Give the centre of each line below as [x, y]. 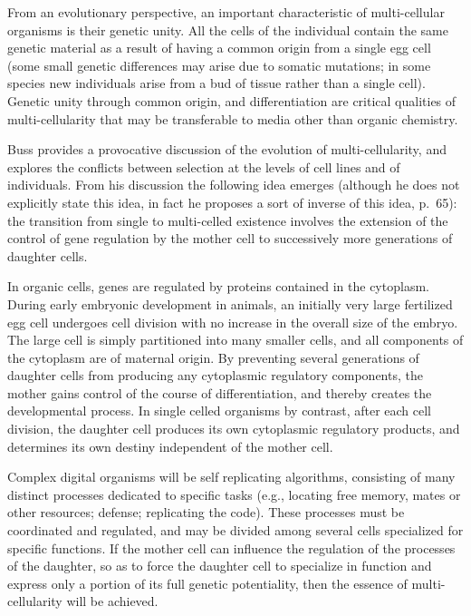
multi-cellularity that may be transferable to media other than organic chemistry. [233, 118]
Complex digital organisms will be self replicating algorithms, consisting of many [231, 477]
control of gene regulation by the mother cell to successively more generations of [230, 238]
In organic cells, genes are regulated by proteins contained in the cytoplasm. [218, 286]
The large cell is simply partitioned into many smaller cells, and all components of [235, 340]
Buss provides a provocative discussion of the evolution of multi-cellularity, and [227, 149]
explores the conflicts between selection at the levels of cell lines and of [204, 166]
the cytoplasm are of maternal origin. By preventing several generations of [213, 357]
